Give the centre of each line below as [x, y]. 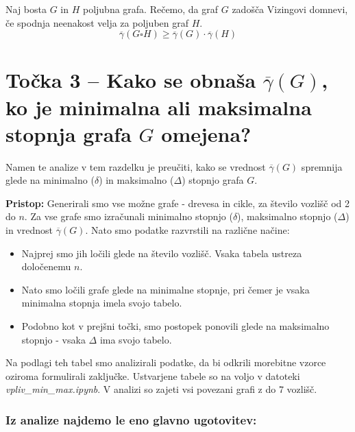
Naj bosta [26, 9]
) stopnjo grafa [213, 180]
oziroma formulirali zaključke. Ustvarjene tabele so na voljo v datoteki [153, 375]
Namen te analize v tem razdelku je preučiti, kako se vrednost [136, 166]
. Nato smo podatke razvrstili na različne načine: [187, 230]
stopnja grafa [69, 133]
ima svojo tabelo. [136, 339]
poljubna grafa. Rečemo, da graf [150, 9]
